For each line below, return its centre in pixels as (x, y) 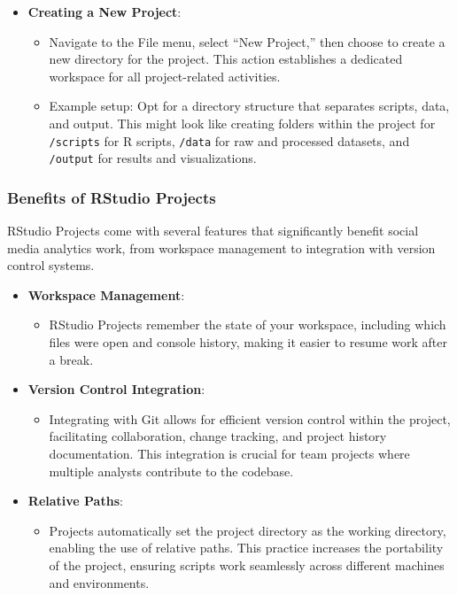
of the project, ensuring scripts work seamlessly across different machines (247, 565)
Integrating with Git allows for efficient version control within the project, (250, 418)
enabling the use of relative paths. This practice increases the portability (246, 548)
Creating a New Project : (105, 12)
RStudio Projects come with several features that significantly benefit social (213, 231)
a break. (71, 359)
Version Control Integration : (116, 389)
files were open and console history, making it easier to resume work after (248, 342)
